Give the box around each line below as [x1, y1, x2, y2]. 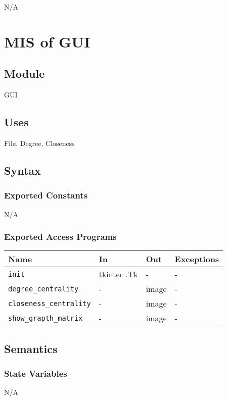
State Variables [4, 367, 67, 380]
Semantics [4, 340, 58, 356]
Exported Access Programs [4, 230, 117, 243]
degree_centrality [8, 284, 79, 293]
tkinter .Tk [99, 268, 138, 280]
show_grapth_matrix [8, 314, 83, 322]
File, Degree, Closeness [4, 137, 75, 148]
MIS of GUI [4, 31, 90, 52]
